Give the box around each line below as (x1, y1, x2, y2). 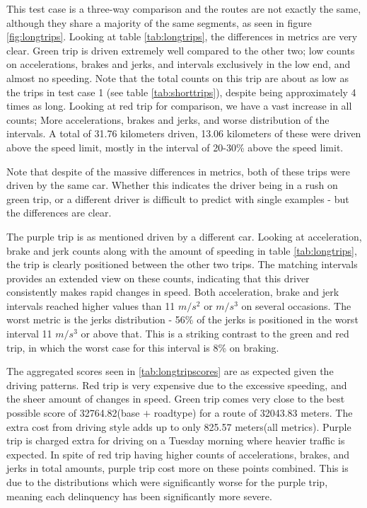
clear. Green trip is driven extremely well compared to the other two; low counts (6, 42, 355, 57)
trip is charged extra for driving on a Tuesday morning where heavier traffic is (6, 433, 345, 448)
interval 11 (6, 326, 52, 341)
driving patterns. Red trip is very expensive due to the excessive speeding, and (6, 377, 347, 392)
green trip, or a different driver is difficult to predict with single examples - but (6, 191, 349, 206)
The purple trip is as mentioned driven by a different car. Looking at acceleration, (6, 229, 362, 243)
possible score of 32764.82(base (6, 405, 140, 420)
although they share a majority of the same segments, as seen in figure (6, 15, 312, 30)
